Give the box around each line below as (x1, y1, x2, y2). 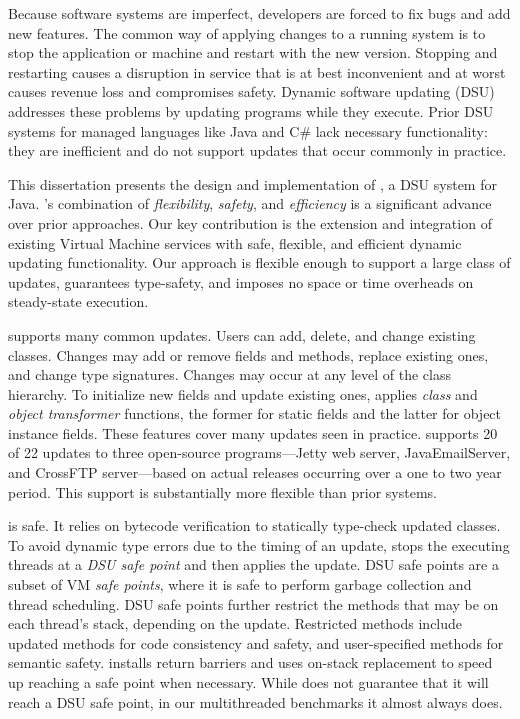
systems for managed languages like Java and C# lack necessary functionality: (8, 120, 488, 141)
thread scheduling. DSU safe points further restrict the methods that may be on (8, 593, 499, 614)
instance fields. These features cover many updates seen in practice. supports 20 (8, 422, 498, 443)
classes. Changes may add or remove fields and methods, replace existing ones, (8, 344, 489, 365)
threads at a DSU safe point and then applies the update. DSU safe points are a (8, 554, 499, 575)
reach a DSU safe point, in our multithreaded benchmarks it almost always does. (8, 691, 503, 712)
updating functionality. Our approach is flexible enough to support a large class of (8, 252, 511, 273)
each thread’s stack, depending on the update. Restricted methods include (8, 613, 463, 634)
